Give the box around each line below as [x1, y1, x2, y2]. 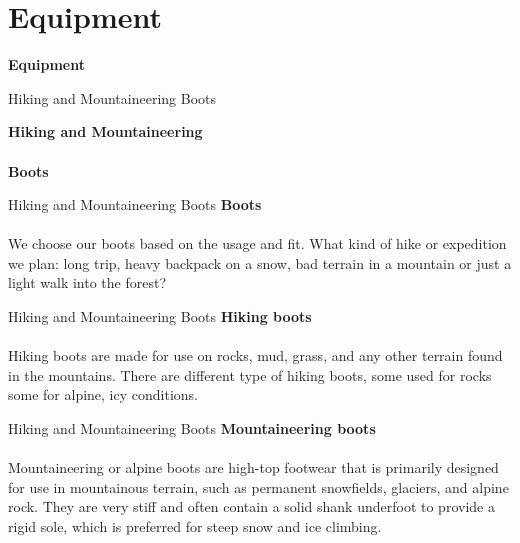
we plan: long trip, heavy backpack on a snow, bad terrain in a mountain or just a [8, 252, 512, 273]
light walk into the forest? [8, 272, 167, 293]
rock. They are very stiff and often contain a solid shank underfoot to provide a [8, 496, 495, 517]
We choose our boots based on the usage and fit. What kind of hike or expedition [8, 233, 507, 254]
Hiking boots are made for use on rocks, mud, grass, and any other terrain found [8, 345, 503, 366]
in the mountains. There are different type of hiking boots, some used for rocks [8, 364, 492, 385]
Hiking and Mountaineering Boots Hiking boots [8, 306, 312, 327]
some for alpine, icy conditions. [8, 384, 198, 405]
